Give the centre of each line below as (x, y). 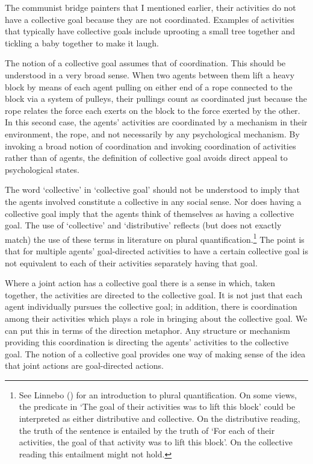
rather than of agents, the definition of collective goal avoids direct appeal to (146, 158)
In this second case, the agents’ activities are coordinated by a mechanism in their (156, 122)
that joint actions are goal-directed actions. (84, 365)
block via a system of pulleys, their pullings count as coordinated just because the (156, 99)
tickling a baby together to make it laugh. (82, 42)
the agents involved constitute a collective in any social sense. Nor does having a (153, 201)
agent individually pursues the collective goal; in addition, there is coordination (151, 306)
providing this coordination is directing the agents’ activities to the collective (147, 342)
